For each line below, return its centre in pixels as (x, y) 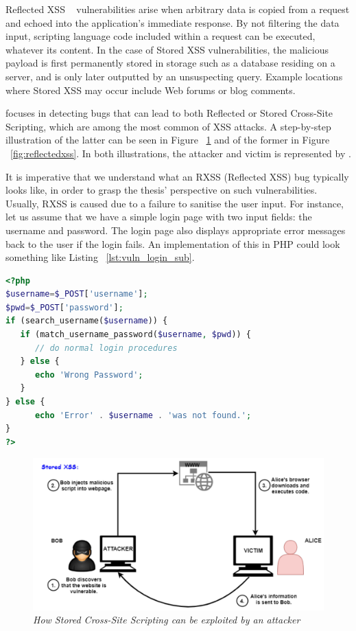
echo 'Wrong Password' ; (89, 375)
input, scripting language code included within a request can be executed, (161, 36)
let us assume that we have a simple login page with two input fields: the (159, 217)
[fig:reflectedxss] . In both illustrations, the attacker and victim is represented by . (181, 153)
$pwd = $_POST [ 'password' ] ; (64, 307)
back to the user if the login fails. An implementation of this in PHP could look (173, 243)
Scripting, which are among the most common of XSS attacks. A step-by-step (168, 126)
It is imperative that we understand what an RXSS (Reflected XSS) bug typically (177, 176)
